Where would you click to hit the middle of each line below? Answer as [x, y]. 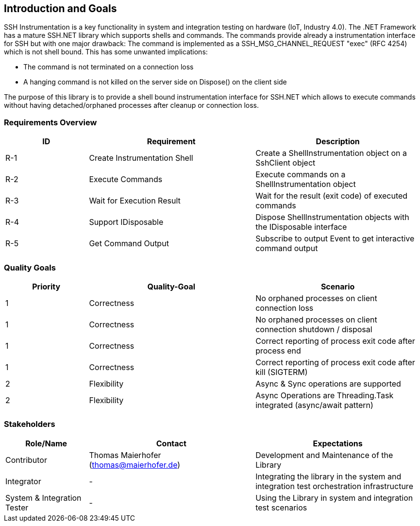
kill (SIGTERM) [282, 372]
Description [338, 142]
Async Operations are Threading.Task [325, 395]
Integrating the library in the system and [328, 476]
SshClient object [286, 163]
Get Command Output [129, 244]
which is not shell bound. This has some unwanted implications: [106, 52]
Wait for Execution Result [135, 201]
